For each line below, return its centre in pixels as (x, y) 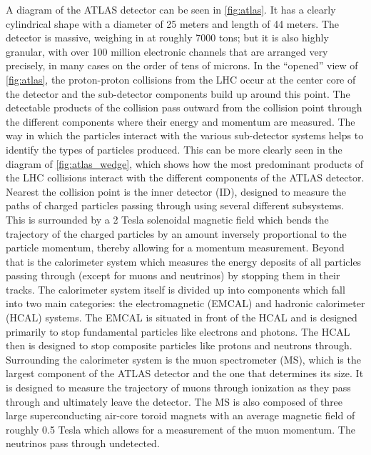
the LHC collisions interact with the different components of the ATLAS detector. (185, 177)
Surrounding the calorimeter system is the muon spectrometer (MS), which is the (183, 359)
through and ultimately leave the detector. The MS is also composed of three (174, 401)
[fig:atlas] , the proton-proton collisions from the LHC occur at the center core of (181, 79)
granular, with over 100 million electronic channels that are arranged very (167, 51)
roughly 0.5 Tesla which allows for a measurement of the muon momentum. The (181, 429)
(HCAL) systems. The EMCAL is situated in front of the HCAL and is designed (182, 317)
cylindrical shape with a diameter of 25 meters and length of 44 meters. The (173, 23)
